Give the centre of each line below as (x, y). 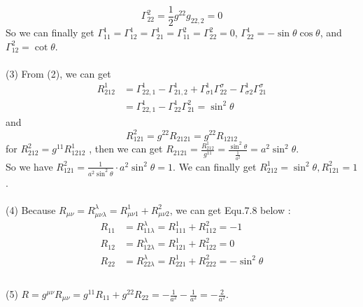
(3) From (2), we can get (58, 73)
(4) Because (31, 209)
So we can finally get (50, 33)
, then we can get (126, 149)
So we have (29, 166)
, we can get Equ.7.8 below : (230, 209)
